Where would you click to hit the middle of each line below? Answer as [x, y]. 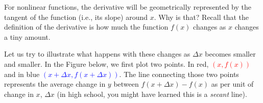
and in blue [22, 74]
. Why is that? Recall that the [201, 17]
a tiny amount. [27, 36]
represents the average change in [55, 84]
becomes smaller [230, 54]
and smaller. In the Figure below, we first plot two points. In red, [106, 63]
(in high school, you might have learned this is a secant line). [152, 94]
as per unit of [232, 84]
